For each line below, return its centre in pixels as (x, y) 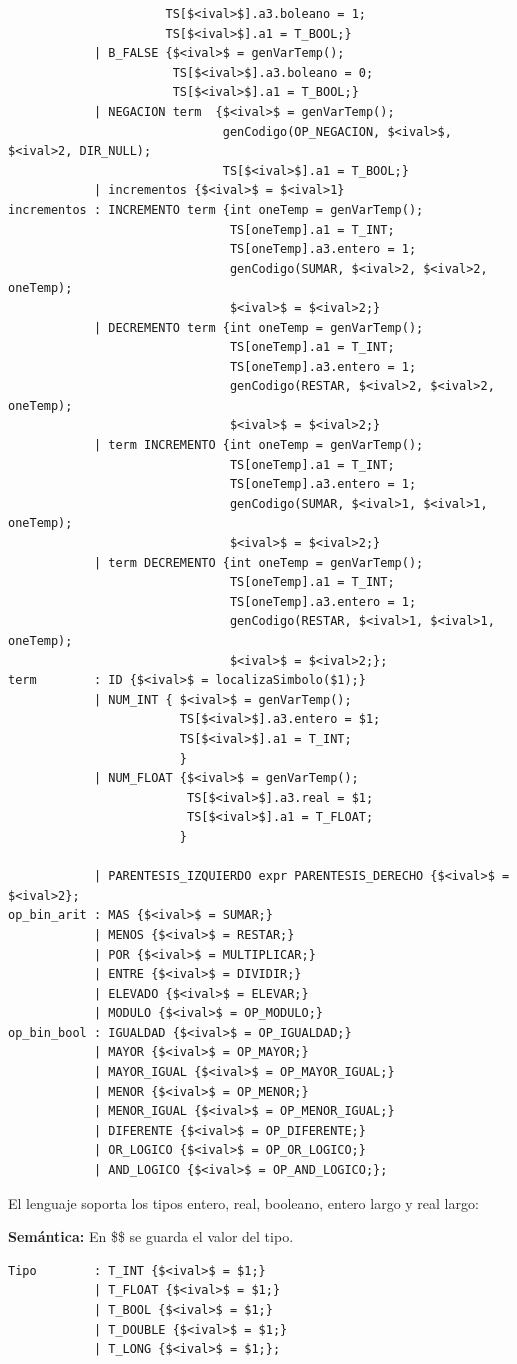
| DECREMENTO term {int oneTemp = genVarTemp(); (258, 327)
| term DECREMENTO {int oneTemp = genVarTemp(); (258, 562)
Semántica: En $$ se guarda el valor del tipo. (151, 1236)
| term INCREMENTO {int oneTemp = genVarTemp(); (258, 445)
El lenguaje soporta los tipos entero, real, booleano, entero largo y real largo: (243, 1202)
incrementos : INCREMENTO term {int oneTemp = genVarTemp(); (216, 209)
